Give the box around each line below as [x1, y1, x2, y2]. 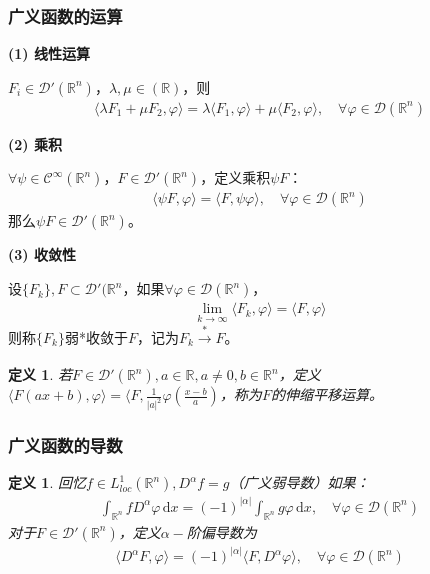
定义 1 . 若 [8, 364, 72, 385]
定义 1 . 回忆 [8, 472, 86, 493]
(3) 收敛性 [8, 244, 76, 265]
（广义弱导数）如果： [229, 472, 370, 493]
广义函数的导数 [8, 433, 123, 458]
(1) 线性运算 [8, 43, 90, 64]
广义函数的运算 [8, 3, 123, 28]
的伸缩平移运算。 [270, 384, 383, 405]
